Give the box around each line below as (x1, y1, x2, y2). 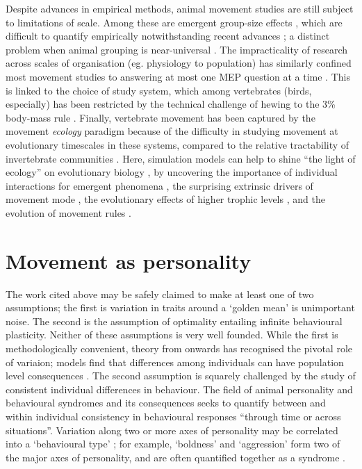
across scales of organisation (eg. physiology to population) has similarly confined (6, 56, 352, 70)
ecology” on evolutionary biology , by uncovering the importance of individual (6, 165, 338, 179)
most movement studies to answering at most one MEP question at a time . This (6, 69, 350, 83)
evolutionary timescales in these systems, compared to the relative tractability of (6, 137, 349, 151)
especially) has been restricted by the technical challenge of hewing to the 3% (6, 97, 336, 111)
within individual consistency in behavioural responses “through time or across (6, 409, 341, 423)
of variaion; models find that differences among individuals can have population (6, 354, 344, 369)
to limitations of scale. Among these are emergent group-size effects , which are (6, 15, 343, 29)
